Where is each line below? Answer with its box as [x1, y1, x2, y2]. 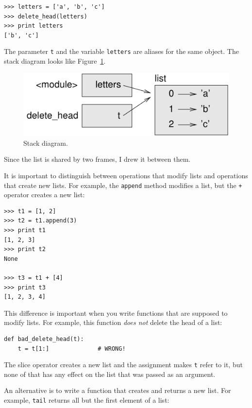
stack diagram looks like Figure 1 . [4, 56, 106, 66]
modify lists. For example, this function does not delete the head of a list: [4, 317, 222, 327]
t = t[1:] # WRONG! [17, 345, 126, 352]
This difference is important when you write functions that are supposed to [4, 307, 228, 318]
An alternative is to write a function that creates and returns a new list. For [4, 385, 231, 395]
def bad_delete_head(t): [4, 336, 84, 343]
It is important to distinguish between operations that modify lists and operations [4, 170, 248, 181]
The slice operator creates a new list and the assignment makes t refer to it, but [4, 359, 243, 370]
